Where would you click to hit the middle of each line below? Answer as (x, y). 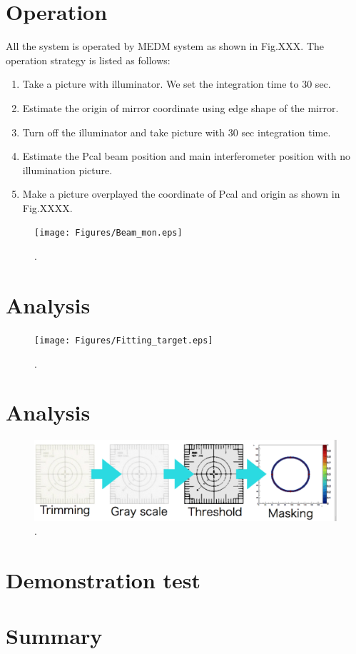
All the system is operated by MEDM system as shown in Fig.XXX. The (165, 46)
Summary (54, 636)
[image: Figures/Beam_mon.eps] (108, 233)
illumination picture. (67, 170)
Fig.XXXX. (47, 207)
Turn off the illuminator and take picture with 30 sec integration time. (177, 132)
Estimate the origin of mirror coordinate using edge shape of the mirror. (180, 107)
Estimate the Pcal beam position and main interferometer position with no (187, 156)
